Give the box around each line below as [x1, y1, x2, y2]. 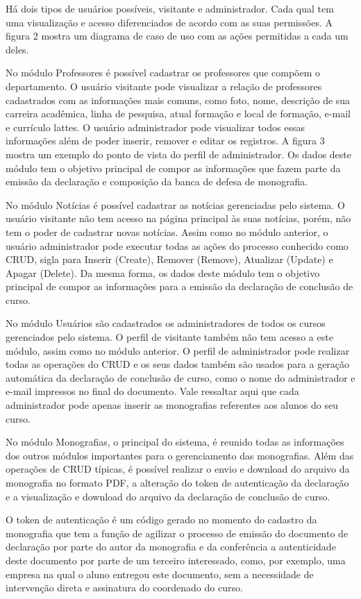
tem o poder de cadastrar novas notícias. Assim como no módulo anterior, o [6, 224, 328, 239]
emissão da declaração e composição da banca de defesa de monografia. [6, 174, 308, 189]
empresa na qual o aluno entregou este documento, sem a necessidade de [6, 566, 314, 581]
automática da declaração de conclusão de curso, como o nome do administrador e [6, 370, 355, 385]
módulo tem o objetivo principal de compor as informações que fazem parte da [6, 160, 341, 175]
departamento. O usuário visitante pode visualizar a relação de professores [6, 78, 322, 93]
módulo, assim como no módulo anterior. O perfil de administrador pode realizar [6, 343, 350, 357]
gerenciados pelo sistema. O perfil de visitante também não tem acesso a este [6, 330, 333, 344]
